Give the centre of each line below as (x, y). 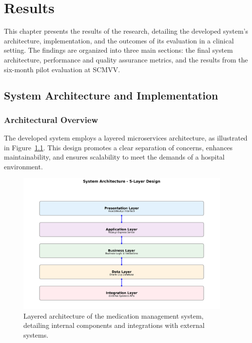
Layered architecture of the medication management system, (114, 315)
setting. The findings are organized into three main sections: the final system (118, 50)
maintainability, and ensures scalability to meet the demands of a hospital (114, 157)
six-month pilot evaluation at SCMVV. (62, 69)
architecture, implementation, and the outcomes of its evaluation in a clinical (119, 40)
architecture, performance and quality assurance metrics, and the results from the (126, 59)
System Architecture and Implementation (111, 95)
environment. (23, 166)
